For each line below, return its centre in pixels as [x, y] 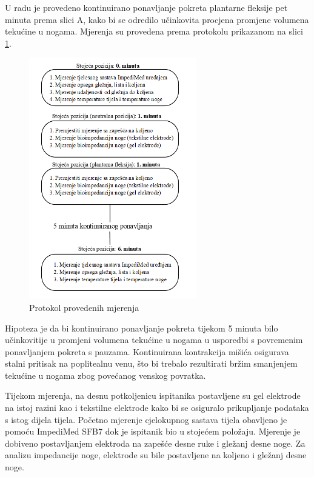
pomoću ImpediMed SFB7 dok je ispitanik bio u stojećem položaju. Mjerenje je [153, 431]
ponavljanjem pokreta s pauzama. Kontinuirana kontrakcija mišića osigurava [147, 351]
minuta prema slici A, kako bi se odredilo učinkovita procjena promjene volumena [157, 19]
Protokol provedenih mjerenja [84, 307]
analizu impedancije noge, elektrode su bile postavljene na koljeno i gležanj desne [156, 455]
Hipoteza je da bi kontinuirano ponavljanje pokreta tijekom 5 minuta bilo [142, 328]
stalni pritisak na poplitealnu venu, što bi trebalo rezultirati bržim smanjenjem [151, 363]
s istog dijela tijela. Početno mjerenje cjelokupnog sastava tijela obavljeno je [146, 419]
